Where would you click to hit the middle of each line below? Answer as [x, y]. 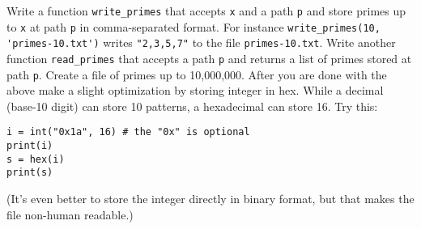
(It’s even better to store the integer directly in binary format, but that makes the [210, 199]
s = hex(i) [36, 159]
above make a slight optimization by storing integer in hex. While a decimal [195, 90]
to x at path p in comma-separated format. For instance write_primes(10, [193, 26]
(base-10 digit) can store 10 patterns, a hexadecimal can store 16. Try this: [192, 106]
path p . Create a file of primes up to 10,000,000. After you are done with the [197, 74]
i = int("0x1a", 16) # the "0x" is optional [128, 132]
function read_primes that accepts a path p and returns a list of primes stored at [209, 58]
